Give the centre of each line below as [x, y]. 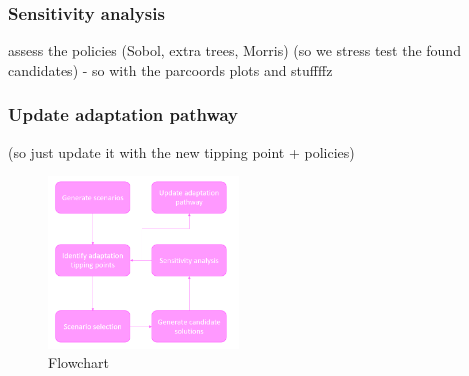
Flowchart [78, 362]
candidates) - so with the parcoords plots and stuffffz [170, 69]
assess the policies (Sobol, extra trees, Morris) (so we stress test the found [234, 50]
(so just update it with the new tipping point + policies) [181, 151]
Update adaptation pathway [123, 114]
